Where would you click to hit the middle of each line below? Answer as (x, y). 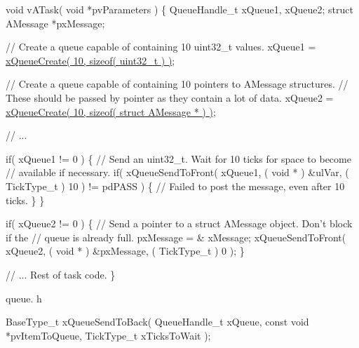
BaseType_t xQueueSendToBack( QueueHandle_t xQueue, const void (157, 322)
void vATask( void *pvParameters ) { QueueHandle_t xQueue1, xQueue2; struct (180, 9)
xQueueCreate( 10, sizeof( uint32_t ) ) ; (90, 60)
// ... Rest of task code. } (61, 274)
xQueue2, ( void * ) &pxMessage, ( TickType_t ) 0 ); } (125, 251)
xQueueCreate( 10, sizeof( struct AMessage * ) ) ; (111, 111)
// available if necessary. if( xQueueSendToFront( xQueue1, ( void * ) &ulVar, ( (177, 172)
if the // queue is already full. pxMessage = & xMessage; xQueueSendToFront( (176, 237)
